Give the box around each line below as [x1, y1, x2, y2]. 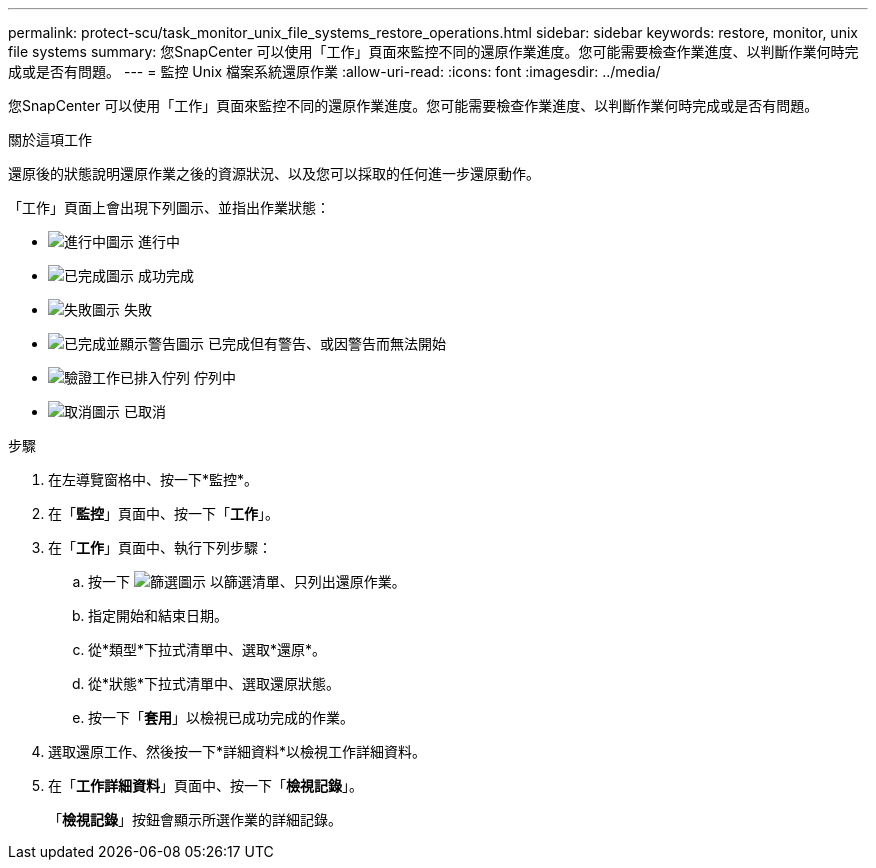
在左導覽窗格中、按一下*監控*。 [48, 471, 259, 488]
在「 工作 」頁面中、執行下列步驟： [48, 539, 272, 556]
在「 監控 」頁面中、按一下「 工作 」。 [48, 505, 279, 522]
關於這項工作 [8, 131, 92, 148]
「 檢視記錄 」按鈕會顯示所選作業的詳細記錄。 [48, 811, 342, 828]
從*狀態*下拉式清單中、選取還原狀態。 [88, 675, 341, 692]
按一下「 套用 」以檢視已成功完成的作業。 [88, 709, 354, 726]
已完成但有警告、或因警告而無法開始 [207, 335, 446, 352]
